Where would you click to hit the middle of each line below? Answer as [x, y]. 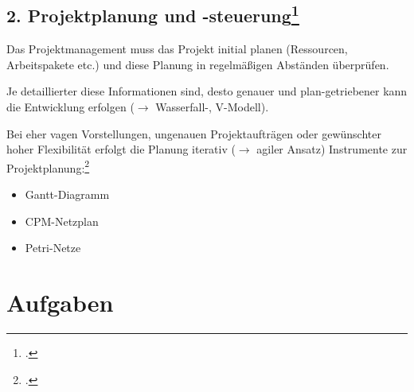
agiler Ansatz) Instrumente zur [332, 149]
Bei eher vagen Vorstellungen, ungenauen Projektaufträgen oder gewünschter [194, 133]
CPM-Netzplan [62, 221]
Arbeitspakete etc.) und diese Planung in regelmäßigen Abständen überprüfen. [198, 64]
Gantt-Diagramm [67, 194]
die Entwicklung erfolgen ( [70, 106]
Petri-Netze [53, 248]
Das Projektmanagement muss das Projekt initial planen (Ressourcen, [177, 49]
